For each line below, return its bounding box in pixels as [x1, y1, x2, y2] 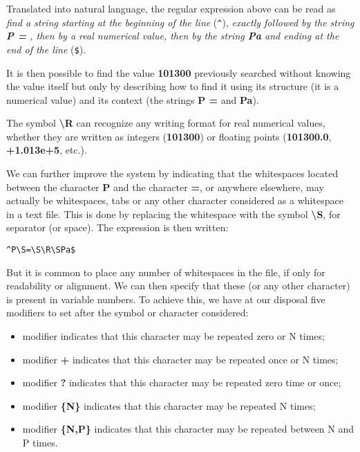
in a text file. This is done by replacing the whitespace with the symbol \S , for [6, 206, 341, 221]
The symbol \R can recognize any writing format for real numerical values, [6, 116, 325, 130]
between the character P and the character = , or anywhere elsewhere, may [6, 179, 324, 194]
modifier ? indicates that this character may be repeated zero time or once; [22, 375, 341, 390]
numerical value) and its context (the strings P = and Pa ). [6, 92, 259, 107]
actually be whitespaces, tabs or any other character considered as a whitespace [6, 193, 343, 208]
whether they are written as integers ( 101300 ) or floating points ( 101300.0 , [6, 129, 332, 143]
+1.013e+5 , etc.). [6, 143, 87, 157]
